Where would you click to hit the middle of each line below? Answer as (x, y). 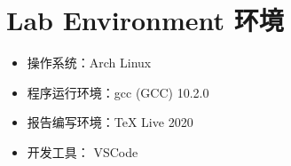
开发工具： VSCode (83, 151)
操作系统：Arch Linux (89, 63)
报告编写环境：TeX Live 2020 (110, 122)
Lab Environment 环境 (145, 20)
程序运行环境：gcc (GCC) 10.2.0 (118, 92)
